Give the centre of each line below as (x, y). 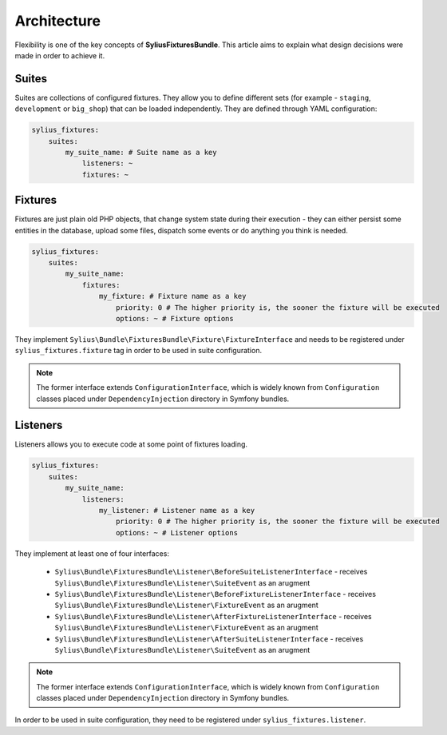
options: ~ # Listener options (177, 532)
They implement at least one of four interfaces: (92, 553)
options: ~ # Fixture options (175, 318)
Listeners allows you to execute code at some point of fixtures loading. (131, 444)
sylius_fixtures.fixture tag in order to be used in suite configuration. (138, 351)
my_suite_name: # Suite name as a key (141, 152)
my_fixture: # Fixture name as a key (172, 296)
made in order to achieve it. (60, 55)
